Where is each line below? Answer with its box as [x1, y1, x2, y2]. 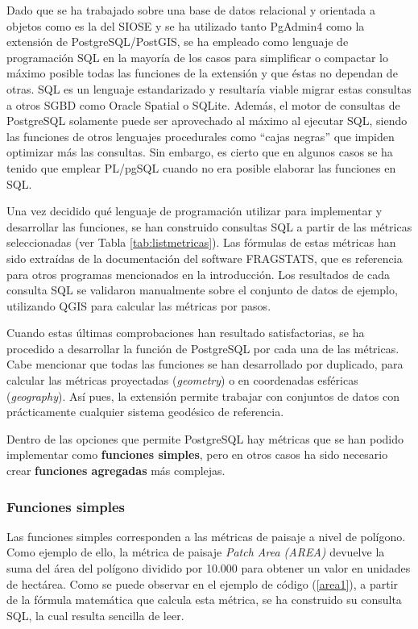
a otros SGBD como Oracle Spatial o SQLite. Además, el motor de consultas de [6, 96, 400, 113]
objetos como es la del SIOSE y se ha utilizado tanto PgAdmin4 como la [6, 17, 365, 34]
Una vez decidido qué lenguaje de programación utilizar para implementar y [6, 202, 383, 219]
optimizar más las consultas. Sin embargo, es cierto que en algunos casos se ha [6, 144, 393, 160]
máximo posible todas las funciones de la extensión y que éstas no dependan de [6, 65, 398, 81]
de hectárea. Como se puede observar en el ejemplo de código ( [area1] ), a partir [6, 575, 399, 592]
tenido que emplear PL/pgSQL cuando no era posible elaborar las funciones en [6, 159, 396, 176]
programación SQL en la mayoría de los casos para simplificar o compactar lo [6, 48, 388, 65]
